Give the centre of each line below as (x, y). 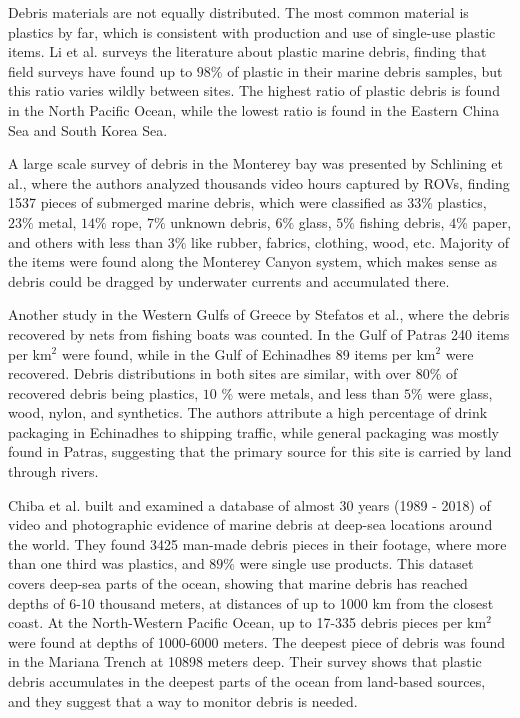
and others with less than (86, 241)
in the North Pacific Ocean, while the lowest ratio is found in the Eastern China (254, 109)
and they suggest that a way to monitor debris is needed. (183, 700)
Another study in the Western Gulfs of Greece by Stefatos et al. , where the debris (259, 314)
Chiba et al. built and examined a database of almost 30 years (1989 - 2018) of (249, 504)
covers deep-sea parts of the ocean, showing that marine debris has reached (238, 583)
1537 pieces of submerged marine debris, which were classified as (205, 202)
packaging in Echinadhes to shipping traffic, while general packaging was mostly (253, 431)
